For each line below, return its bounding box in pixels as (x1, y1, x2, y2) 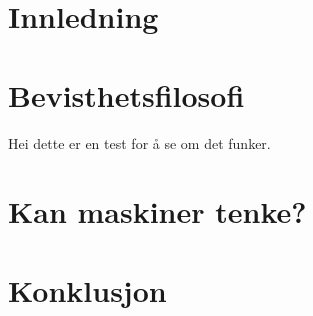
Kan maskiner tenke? (8, 191, 307, 232)
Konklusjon (8, 269, 167, 310)
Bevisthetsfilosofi (8, 74, 245, 115)
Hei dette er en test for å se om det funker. (8, 132, 271, 153)
